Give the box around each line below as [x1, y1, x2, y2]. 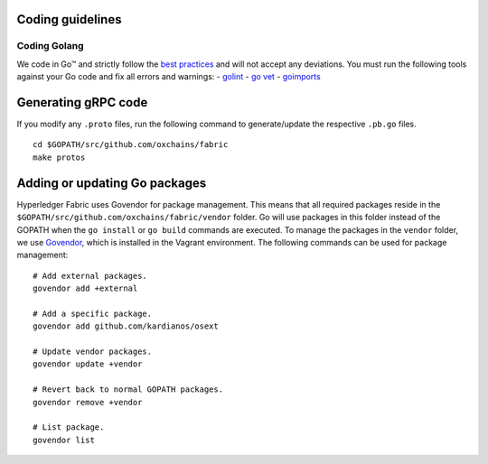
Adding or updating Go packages [16, 175, 207, 190]
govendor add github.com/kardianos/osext [33, 321, 219, 331]
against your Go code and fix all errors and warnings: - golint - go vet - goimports [16, 71, 321, 82]
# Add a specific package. [33, 308, 153, 319]
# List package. [33, 422, 105, 432]
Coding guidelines [16, 12, 122, 27]
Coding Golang [16, 40, 85, 52]
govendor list [33, 434, 95, 445]
